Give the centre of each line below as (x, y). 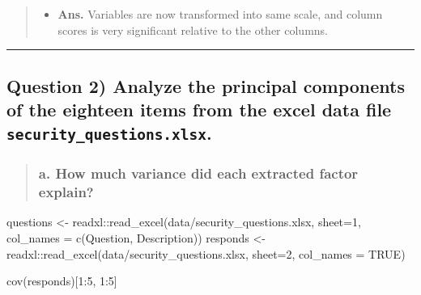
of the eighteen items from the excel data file (199, 109)
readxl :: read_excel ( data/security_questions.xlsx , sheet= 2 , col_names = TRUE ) (206, 253)
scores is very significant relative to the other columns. (193, 29)
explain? (66, 192)
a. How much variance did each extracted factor (198, 173)
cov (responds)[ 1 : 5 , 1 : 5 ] (62, 281)
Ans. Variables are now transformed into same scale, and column (220, 14)
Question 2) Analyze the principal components (206, 85)
